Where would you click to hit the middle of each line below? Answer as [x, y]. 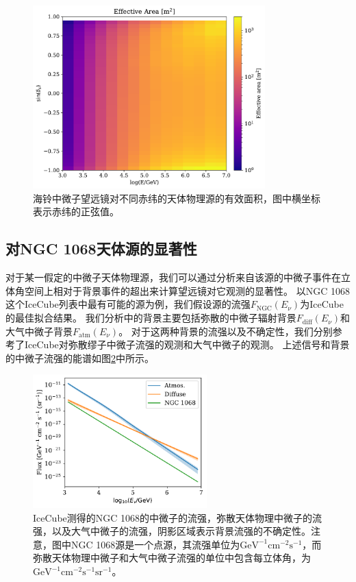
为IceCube [322, 304]
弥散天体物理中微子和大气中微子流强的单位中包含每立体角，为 [172, 558]
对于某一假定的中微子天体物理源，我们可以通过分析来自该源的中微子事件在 [173, 277]
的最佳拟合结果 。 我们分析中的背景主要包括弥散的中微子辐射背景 [151, 318]
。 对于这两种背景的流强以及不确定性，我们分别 [226, 331]
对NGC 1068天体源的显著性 [101, 248]
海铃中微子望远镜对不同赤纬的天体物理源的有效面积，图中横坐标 [177, 198]
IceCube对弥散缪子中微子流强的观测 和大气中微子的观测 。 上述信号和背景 [187, 344]
